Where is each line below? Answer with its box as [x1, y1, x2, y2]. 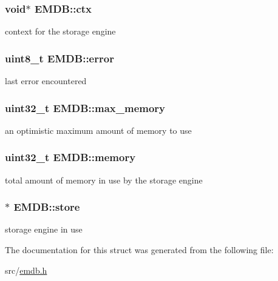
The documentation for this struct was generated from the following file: [5, 243, 274, 256]
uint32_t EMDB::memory [5, 150, 136, 165]
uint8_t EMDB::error [5, 50, 114, 65]
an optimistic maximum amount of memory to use [5, 124, 192, 136]
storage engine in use [5, 223, 83, 236]
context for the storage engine [5, 25, 116, 38]
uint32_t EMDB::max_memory [5, 100, 166, 115]
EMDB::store [13, 199, 80, 214]
